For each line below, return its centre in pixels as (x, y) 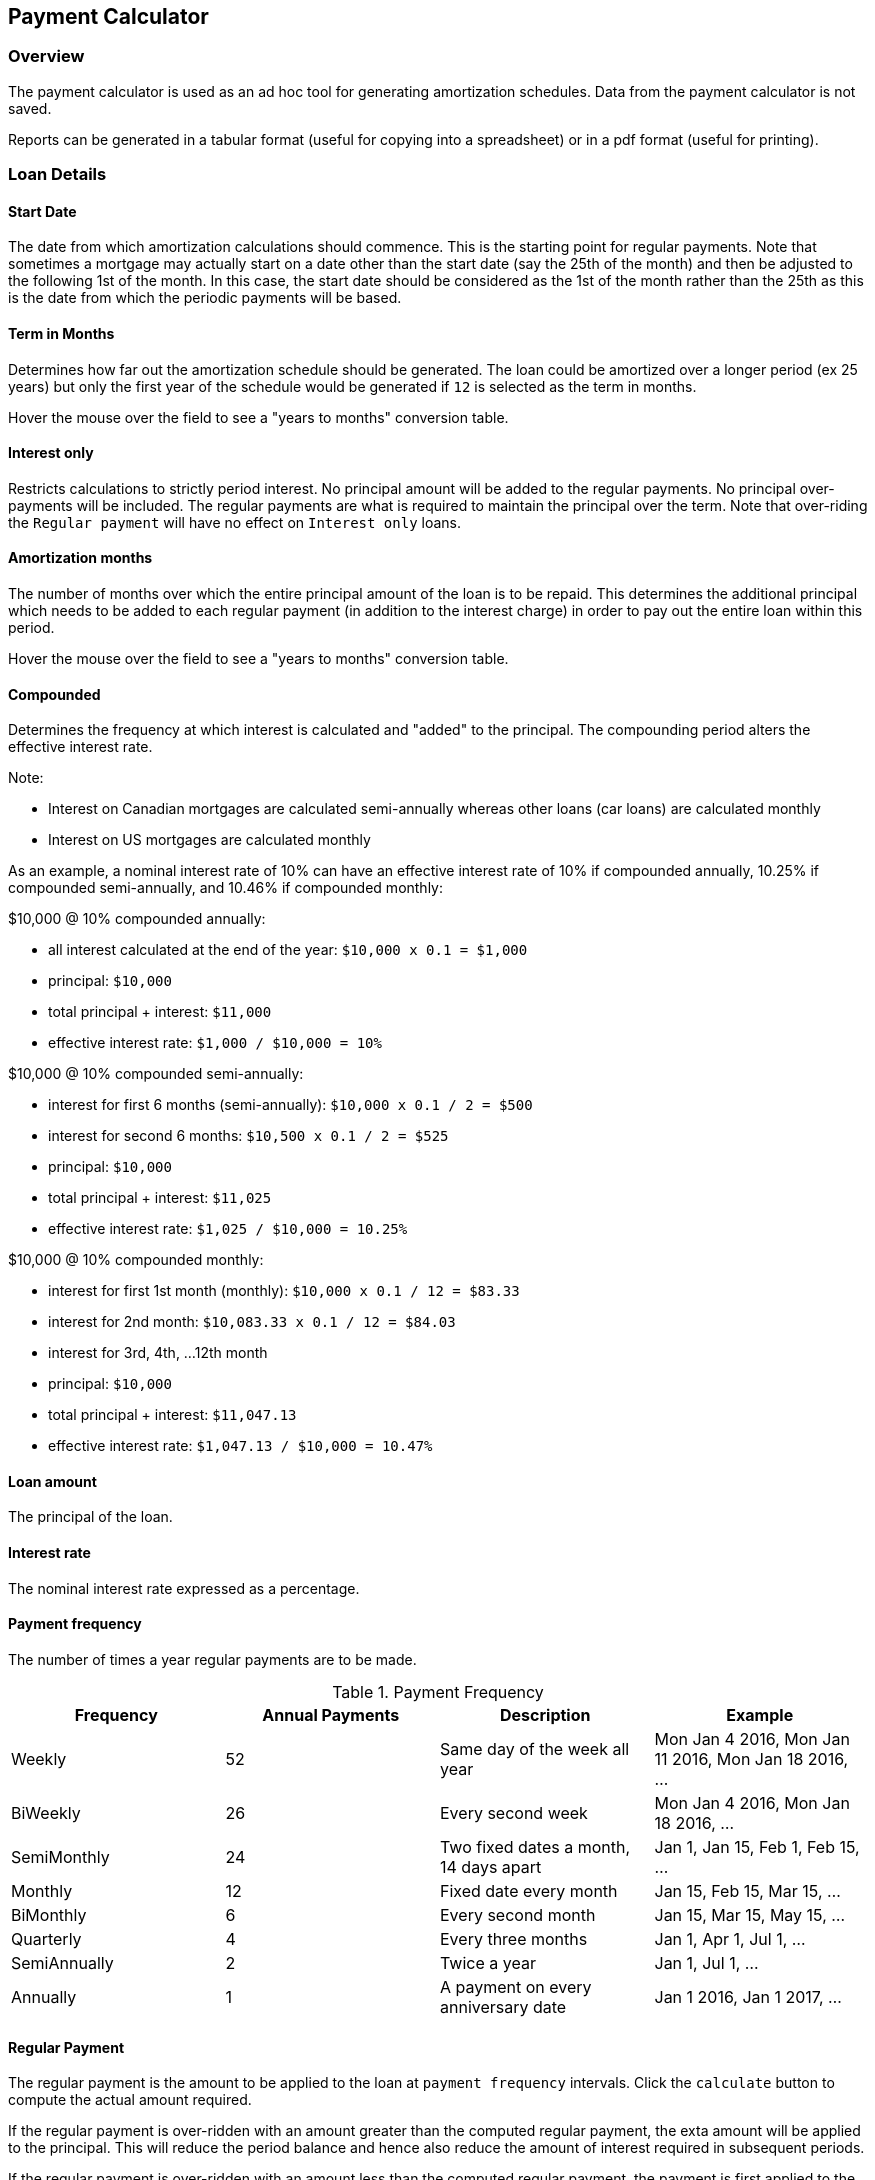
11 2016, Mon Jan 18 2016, (751, 1758)
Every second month (518, 1914)
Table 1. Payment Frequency (438, 1691)
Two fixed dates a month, (535, 1846)
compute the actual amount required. (130, 2100)
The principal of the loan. (90, 1517)
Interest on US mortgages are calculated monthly (209, 840)
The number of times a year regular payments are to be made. (212, 1659)
